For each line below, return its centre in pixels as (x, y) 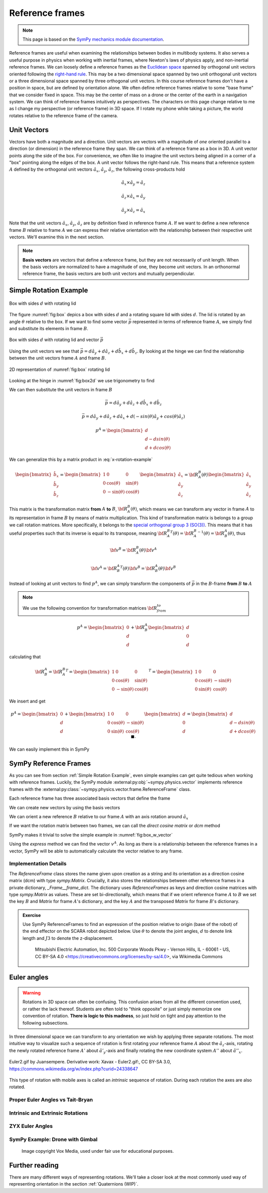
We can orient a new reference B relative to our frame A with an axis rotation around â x (99, 817)
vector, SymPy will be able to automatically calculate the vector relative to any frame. (96, 851)
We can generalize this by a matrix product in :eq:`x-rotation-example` (81, 460)
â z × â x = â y (134, 197)
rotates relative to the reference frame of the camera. (64, 115)
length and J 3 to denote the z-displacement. (68, 938)
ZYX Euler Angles (31, 1126)
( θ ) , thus (236, 533)
